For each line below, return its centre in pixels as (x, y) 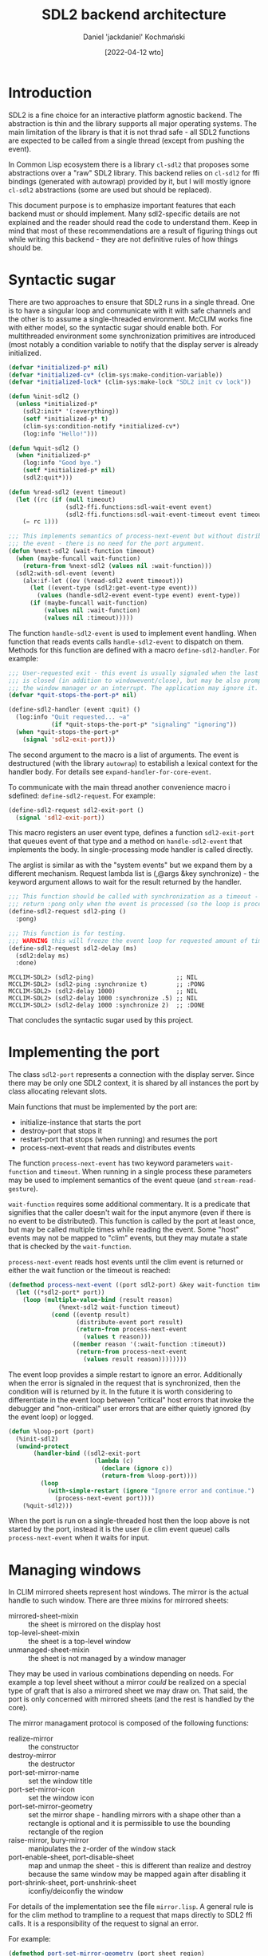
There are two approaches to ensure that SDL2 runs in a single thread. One (132, 302)
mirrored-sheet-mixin (43, 1616)
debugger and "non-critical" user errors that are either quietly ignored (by (130, 1408)
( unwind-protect (42, 1446)
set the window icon (61, 1798)
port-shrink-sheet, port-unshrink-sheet (73, 1883)
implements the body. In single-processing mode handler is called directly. (131, 850)
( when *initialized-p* (53, 455)
